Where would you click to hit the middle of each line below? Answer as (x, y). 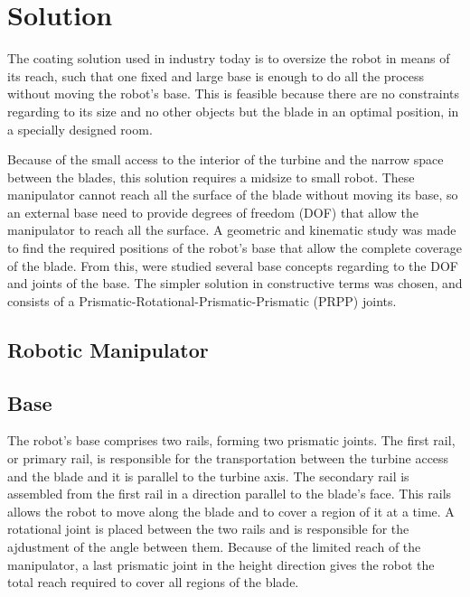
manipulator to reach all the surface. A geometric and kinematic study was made (232, 230)
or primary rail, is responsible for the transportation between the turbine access (228, 458)
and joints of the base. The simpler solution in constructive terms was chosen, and (235, 283)
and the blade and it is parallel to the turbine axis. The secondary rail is (208, 476)
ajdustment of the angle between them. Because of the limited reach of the (214, 546)
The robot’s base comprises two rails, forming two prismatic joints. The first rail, (231, 440)
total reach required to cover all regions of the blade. (153, 582)
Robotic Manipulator (108, 349)
